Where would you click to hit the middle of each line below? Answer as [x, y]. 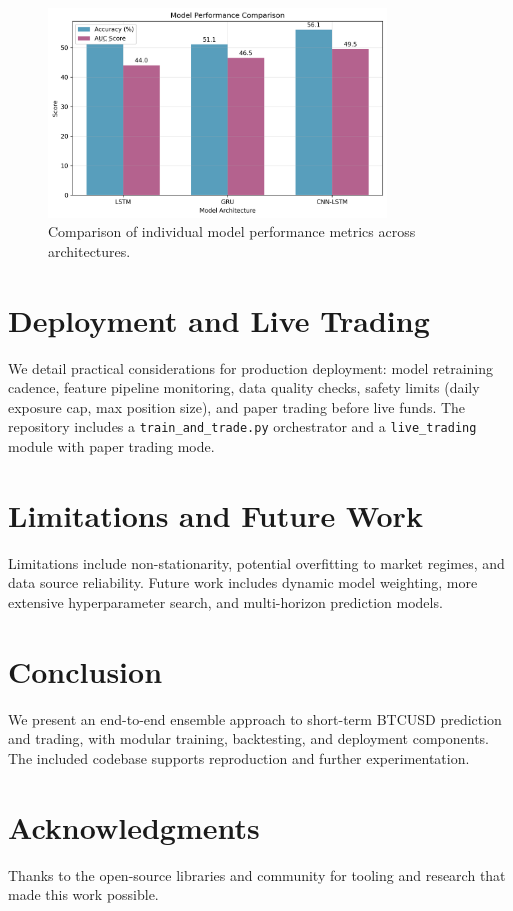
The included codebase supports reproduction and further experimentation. [239, 757]
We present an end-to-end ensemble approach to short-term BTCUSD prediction [255, 718]
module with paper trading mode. [111, 446]
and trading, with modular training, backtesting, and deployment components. [249, 738]
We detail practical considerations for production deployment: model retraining [250, 367]
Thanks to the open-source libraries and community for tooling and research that [257, 874]
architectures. [89, 250]
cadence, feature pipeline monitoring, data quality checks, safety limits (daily [244, 387]
